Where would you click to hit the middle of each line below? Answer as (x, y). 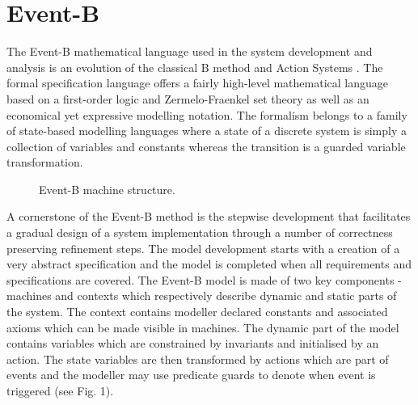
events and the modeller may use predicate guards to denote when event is (191, 375)
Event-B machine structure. (107, 189)
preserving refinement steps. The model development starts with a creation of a (203, 248)
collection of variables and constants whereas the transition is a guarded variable (206, 146)
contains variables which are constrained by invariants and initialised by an (193, 343)
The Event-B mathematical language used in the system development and (190, 51)
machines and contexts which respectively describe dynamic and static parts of (202, 295)
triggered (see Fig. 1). (60, 390)
